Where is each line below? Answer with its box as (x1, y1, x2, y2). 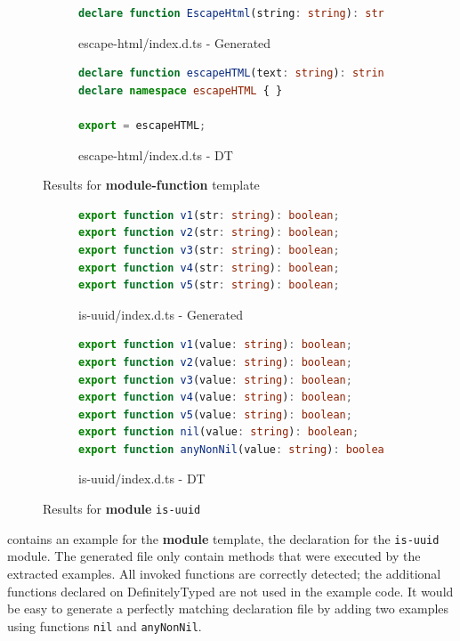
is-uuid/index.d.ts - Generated (78, 304, 244, 323)
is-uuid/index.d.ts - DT (78, 469, 206, 488)
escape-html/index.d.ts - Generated (78, 33, 271, 52)
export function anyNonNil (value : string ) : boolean (78, 442, 391, 456)
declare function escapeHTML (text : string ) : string (78, 67, 391, 80)
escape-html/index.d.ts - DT (78, 145, 233, 164)
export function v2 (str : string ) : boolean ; (78, 226, 340, 239)
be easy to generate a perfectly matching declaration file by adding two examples (7, 599, 449, 618)
